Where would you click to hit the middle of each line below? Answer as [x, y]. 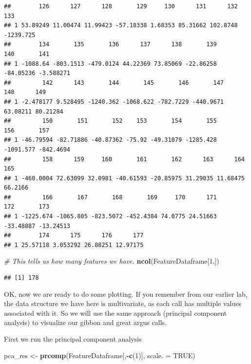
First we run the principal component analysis [73, 339]
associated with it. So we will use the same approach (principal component [116, 313]
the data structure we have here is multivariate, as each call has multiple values [123, 303]
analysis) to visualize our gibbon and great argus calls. [85, 322]
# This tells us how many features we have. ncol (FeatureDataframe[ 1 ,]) [112, 261]
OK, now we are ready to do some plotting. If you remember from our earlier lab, [126, 294]
